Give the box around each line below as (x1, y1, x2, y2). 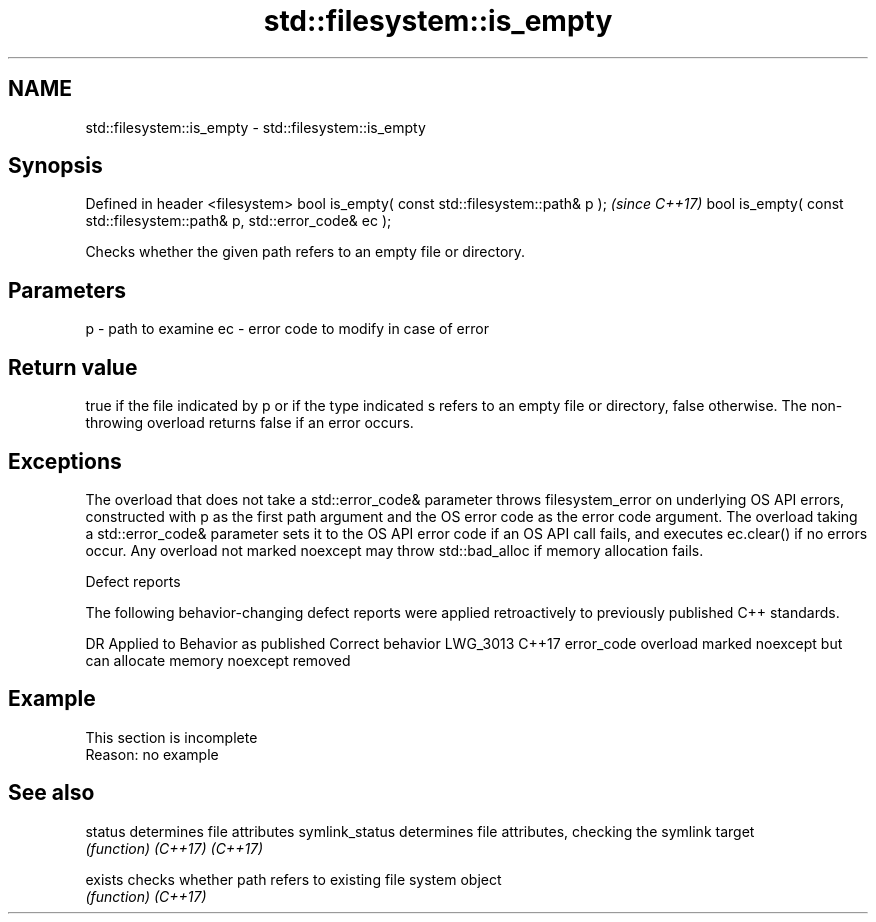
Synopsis (8, 153, 103, 179)
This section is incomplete (85, 728, 258, 746)
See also (8, 780, 95, 806)
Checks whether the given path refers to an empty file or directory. (85, 243, 526, 261)
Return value (8, 354, 138, 380)
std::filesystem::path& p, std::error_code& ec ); (85, 212, 392, 230)
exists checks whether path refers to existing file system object (85, 870, 502, 888)
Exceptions (8, 448, 122, 474)
